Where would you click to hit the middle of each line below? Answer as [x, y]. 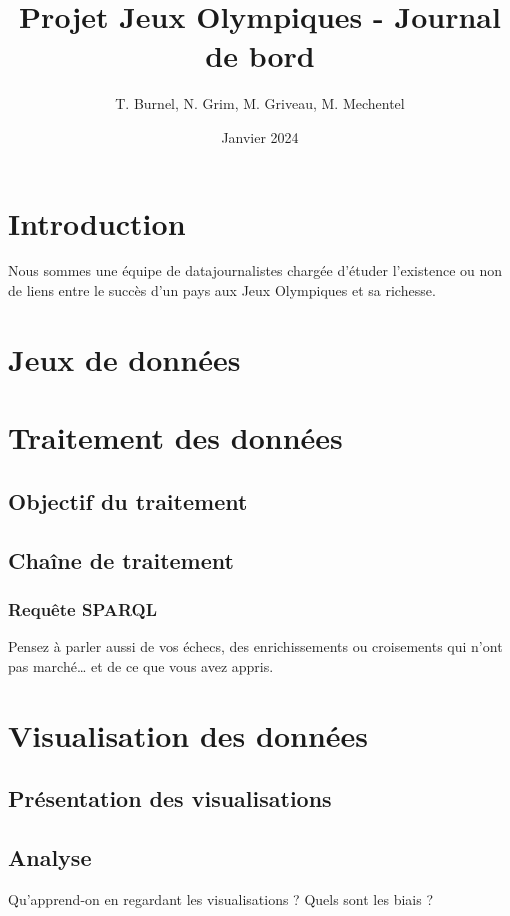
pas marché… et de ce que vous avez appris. [141, 665]
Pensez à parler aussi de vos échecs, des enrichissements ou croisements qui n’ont [255, 646]
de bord [260, 55]
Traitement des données [175, 437]
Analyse [50, 856]
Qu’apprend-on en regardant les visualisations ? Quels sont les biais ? [221, 898]
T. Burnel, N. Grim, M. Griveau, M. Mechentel [260, 103]
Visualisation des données [188, 734]
